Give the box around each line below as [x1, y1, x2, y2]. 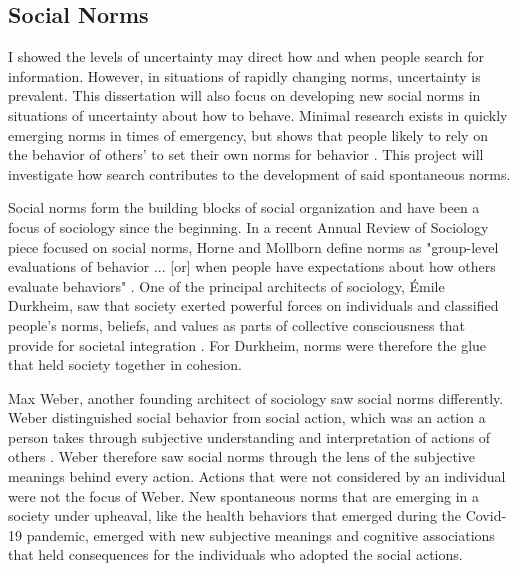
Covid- [465, 505, 507, 526]
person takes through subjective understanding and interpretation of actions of [8, 426, 491, 447]
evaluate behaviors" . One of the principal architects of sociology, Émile [8, 275, 445, 296]
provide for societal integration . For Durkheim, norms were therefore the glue [8, 334, 487, 355]
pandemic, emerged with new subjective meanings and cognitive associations [26, 524, 495, 545]
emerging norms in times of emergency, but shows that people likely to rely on [8, 124, 488, 145]
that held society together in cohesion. [8, 354, 242, 375]
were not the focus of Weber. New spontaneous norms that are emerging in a [8, 485, 480, 506]
